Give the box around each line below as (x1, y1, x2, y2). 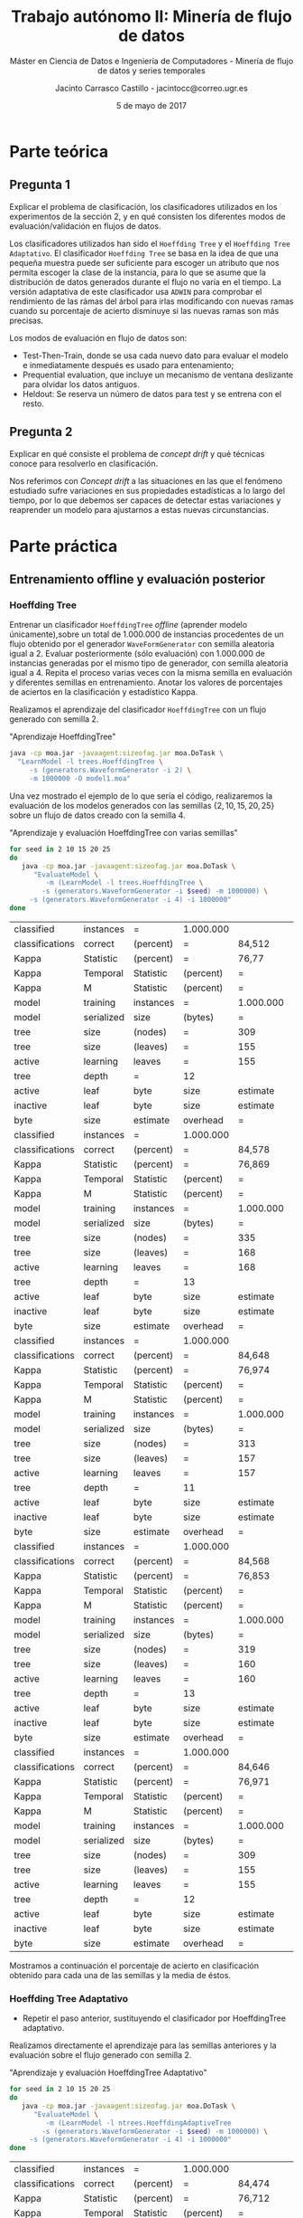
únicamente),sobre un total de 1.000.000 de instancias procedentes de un (9, 629, 284, 640)
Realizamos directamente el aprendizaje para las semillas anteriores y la (9, 2040, 277, 2051)
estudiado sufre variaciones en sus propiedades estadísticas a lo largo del (9, 485, 286, 496)
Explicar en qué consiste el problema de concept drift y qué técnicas (9, 448, 265, 459)
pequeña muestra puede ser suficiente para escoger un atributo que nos (9, 257, 280, 268)
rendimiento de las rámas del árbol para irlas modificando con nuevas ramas (9, 296, 294, 307)
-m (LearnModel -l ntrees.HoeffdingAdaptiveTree (45, 2118, 232, 2128)
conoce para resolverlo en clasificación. (9, 458, 159, 469)
